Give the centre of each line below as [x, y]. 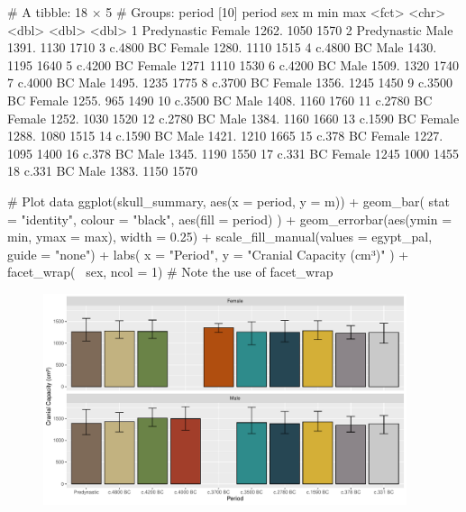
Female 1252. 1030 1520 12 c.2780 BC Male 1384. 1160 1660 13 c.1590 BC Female [233, 118]
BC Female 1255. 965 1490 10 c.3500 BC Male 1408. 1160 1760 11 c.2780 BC [220, 100]
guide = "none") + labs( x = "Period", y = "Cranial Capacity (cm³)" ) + [208, 254]
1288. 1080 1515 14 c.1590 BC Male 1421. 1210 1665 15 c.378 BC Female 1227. [225, 136]
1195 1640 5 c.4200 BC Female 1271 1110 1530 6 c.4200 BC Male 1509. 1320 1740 [233, 64]
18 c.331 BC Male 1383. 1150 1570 [102, 171]
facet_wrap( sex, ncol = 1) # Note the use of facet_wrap [170, 272]
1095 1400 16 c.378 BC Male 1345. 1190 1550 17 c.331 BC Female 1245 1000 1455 [233, 153]
